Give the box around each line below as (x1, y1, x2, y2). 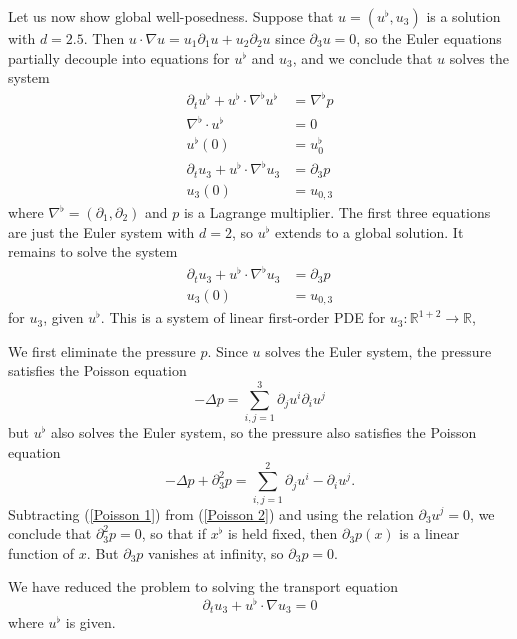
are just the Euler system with (8, 221, 195, 242)
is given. (65, 612, 116, 633)
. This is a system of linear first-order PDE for (100, 307, 386, 328)
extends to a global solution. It (274, 221, 464, 242)
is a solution (426, 6, 501, 26)
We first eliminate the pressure (8, 340, 196, 361)
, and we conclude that (292, 47, 433, 68)
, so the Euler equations (356, 28, 502, 48)
